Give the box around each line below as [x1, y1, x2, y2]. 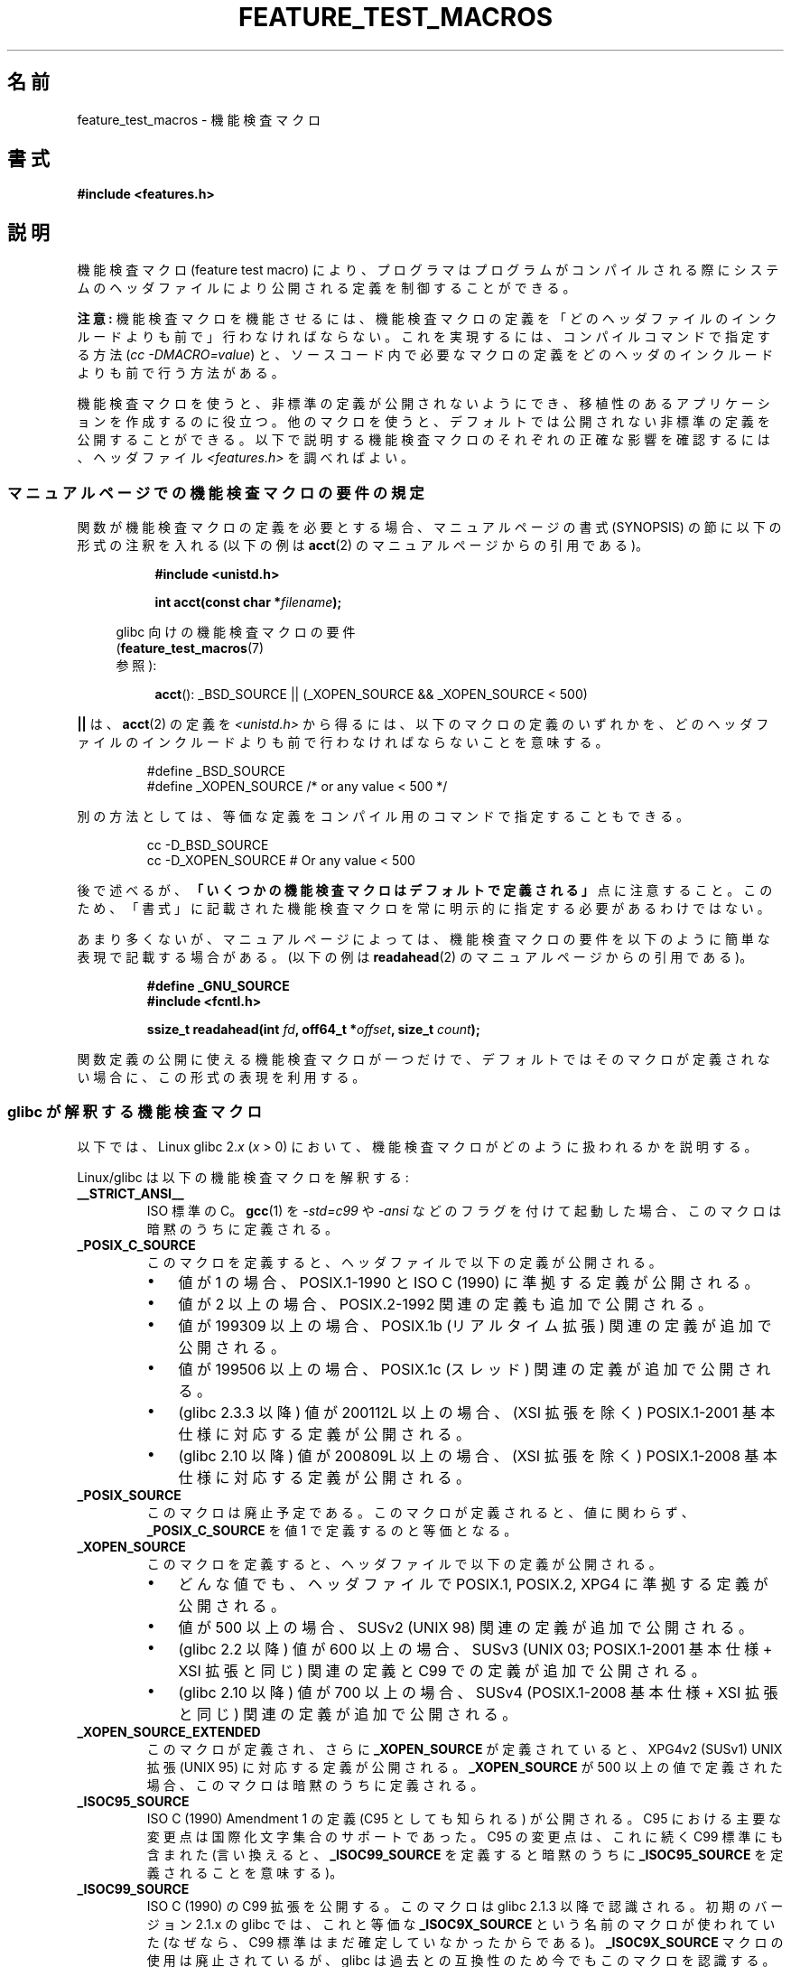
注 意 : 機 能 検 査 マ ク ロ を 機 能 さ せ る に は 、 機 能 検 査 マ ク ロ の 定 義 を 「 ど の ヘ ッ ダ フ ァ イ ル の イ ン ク [77, 311, 777, 327]
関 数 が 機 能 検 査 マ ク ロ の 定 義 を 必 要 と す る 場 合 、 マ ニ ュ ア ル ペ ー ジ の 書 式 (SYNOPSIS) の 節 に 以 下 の [77, 519, 782, 536]
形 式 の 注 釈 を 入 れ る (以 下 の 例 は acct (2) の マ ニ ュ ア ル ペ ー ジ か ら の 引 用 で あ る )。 [77, 537, 649, 554]
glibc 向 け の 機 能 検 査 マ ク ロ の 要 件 [116, 624, 356, 640]
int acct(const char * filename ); [154, 594, 342, 611]
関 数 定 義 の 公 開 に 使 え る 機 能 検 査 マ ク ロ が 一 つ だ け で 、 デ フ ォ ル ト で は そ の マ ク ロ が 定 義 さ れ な [77, 1051, 770, 1067]
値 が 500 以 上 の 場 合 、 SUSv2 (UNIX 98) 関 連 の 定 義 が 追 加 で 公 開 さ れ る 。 [178, 1617, 754, 1636]
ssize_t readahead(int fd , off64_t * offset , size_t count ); [146, 1021, 480, 1038]
